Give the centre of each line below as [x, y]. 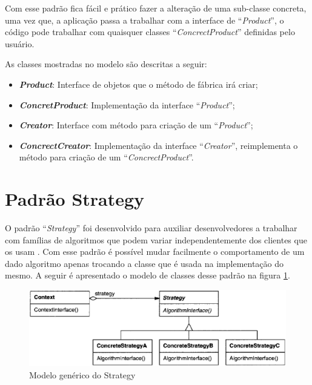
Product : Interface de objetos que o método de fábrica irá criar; [138, 84]
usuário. [20, 43]
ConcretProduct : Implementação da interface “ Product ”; [127, 104]
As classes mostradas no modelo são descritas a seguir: [106, 64]
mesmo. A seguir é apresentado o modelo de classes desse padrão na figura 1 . [148, 275]
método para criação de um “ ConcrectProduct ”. [106, 157]
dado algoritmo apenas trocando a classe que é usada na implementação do [144, 263]
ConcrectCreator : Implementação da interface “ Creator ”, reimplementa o [158, 145]
